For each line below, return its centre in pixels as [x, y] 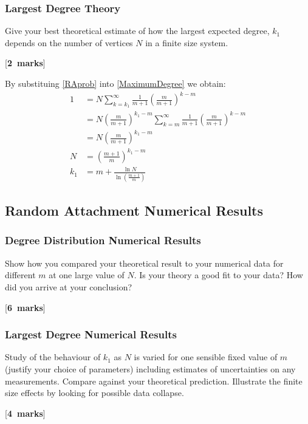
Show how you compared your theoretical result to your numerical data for [144, 263]
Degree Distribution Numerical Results [103, 240]
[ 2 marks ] [25, 63]
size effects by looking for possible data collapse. [94, 393]
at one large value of [87, 275]
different [20, 275]
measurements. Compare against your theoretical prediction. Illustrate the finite [154, 381]
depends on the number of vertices [69, 42]
